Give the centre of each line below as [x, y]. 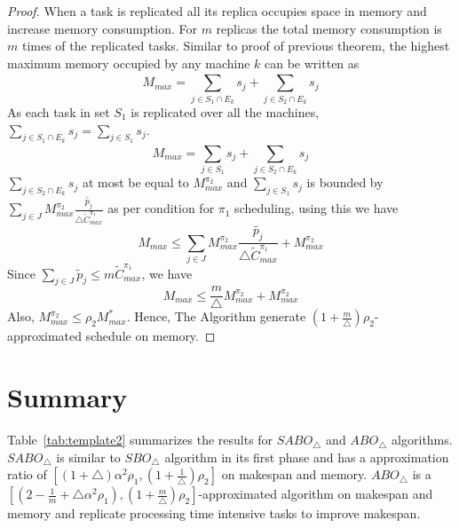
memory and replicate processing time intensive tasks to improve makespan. [214, 513]
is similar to [88, 457]
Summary [67, 397]
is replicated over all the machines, [225, 111]
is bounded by [345, 182]
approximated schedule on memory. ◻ [111, 336]
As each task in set [59, 111]
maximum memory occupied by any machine [129, 63]
